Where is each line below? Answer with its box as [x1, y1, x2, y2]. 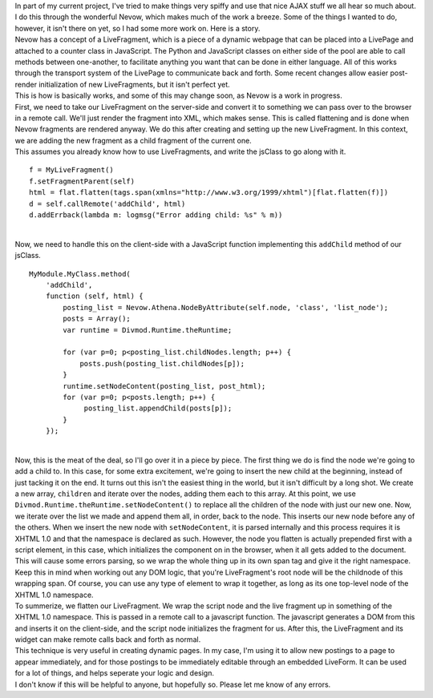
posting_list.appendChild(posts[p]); [83, 404, 233, 413]
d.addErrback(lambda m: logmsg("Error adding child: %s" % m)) [29, 211, 283, 220]
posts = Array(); [63, 314, 132, 324]
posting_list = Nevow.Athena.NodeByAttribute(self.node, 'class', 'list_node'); [63, 303, 389, 312]
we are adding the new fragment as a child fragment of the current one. [14, 135, 252, 145]
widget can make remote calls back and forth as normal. [14, 635, 201, 644]
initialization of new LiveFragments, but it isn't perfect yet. [38, 79, 230, 89]
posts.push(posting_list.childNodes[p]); [79, 359, 245, 368]
